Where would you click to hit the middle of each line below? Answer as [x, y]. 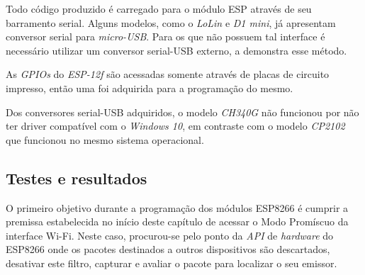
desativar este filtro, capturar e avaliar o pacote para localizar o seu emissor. [172, 263]
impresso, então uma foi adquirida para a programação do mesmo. [150, 88]
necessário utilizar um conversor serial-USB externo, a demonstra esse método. [176, 50]
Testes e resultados [77, 178]
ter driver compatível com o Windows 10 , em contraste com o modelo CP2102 [175, 126]
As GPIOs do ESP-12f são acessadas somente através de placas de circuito [168, 74]
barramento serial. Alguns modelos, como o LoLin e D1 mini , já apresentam [171, 22]
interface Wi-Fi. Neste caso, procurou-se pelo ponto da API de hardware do [170, 235]
